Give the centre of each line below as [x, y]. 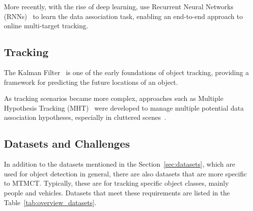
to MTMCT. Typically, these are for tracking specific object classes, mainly [117, 183]
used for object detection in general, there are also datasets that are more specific [126, 173]
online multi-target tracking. [46, 26]
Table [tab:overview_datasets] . [50, 202]
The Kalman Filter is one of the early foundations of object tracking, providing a [126, 72]
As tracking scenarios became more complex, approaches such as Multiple [114, 98]
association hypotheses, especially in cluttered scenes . [85, 117]
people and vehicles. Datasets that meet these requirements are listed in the [117, 192]
